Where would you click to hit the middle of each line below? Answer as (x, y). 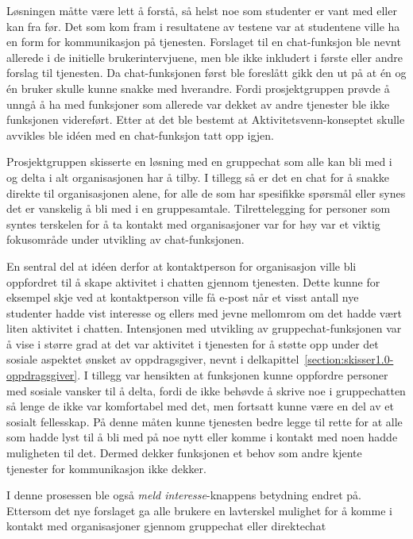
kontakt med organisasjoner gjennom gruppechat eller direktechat (166, 526)
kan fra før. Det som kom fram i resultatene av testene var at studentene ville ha (203, 26)
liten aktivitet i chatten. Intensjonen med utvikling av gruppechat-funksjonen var (204, 328)
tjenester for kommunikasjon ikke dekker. (106, 468)
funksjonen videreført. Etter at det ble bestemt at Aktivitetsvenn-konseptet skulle (206, 119)
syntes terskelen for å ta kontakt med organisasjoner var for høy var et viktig (193, 223)
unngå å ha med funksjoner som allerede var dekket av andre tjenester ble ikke (198, 104)
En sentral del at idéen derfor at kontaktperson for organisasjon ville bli (181, 266)
